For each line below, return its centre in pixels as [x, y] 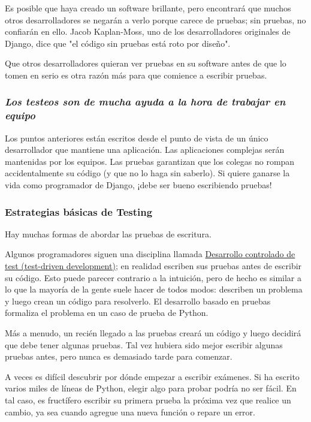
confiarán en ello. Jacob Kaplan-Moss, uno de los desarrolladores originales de [148, 31]
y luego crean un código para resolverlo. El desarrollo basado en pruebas [138, 301]
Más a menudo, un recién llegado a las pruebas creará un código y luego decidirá [153, 333]
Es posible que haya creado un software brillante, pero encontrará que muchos [148, 8]
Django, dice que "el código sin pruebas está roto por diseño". [118, 43]
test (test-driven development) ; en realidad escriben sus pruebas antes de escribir [153, 266]
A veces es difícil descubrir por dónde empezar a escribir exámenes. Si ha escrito [152, 376]
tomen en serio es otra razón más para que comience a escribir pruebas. [136, 75]
